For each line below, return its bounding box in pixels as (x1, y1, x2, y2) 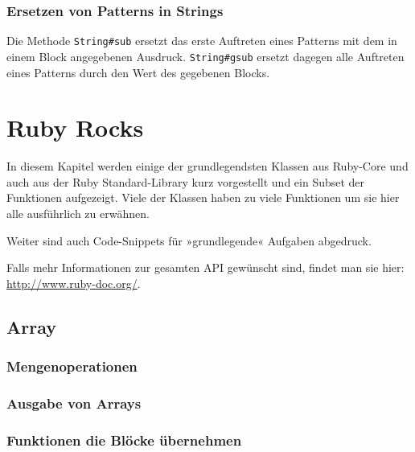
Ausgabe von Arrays (6, 392, 142, 413)
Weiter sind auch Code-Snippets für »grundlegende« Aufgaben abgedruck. (6, 232, 372, 249)
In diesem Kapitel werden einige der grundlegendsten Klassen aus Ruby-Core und (6, 158, 409, 175)
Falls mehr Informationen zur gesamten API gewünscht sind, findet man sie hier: (6, 259, 405, 276)
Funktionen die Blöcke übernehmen (6, 429, 242, 450)
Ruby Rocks (6, 111, 144, 144)
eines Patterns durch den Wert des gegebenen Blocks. (6, 64, 270, 80)
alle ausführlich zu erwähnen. (6, 205, 150, 222)
